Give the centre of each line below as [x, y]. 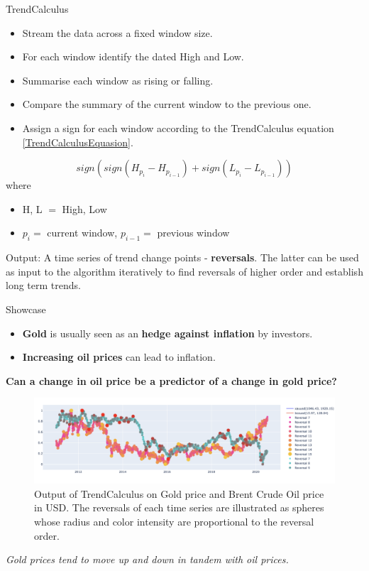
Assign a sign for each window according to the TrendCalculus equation [178, 127]
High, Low [84, 208]
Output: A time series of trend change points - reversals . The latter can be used [182, 257]
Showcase [26, 309]
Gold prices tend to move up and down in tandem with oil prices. [147, 559]
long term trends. [43, 285]
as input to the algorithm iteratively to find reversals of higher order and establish [184, 271]
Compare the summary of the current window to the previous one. [167, 104]
